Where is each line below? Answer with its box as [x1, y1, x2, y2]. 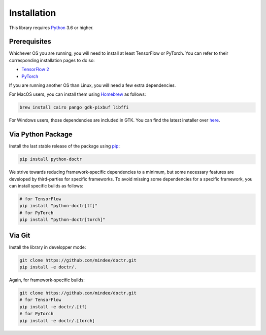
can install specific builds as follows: [9, 183, 84, 189]
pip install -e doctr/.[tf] [19, 304, 87, 309]
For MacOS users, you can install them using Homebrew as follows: [9, 91, 146, 97]
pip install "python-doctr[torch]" [19, 217, 105, 223]
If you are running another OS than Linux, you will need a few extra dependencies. [9, 82, 176, 88]
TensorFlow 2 [21, 67, 49, 73]
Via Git [9, 231, 31, 239]
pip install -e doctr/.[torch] [19, 318, 96, 323]
